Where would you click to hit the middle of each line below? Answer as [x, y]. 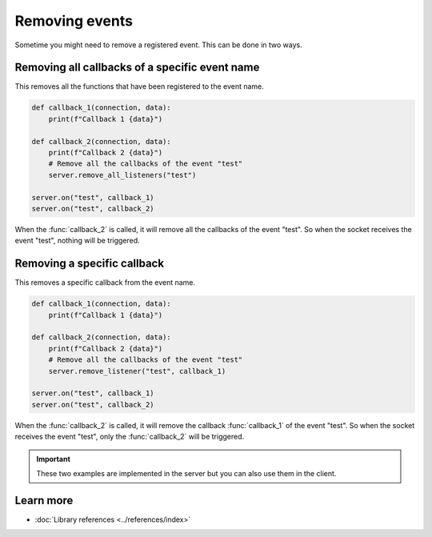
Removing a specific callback [89, 264]
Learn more [44, 500]
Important [54, 459]
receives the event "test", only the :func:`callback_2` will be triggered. [130, 437]
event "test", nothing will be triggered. [77, 241]
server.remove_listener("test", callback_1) [137, 371]
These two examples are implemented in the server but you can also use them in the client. [186, 473]
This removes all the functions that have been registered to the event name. [139, 86]
